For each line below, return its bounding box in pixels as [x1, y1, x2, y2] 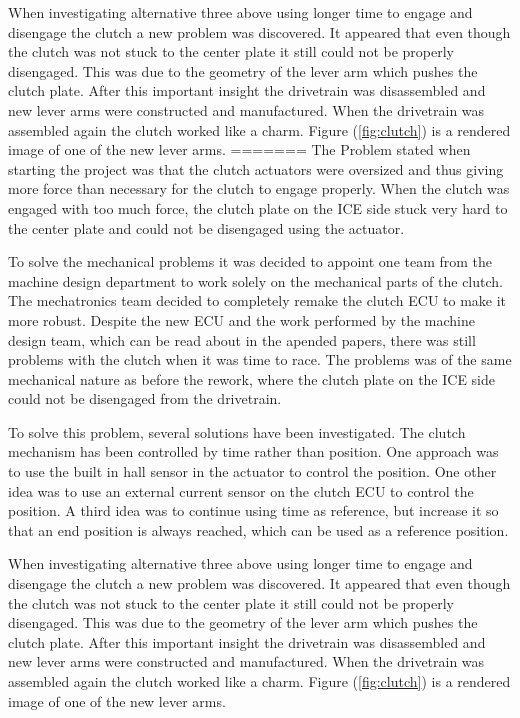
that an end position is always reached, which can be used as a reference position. [8, 519, 509, 540]
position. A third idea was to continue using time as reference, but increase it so [8, 500, 499, 521]
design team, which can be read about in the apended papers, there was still [8, 329, 476, 350]
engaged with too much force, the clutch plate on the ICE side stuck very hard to [8, 197, 508, 218]
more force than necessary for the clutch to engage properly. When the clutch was [8, 178, 510, 199]
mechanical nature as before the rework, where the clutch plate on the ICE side [8, 368, 496, 389]
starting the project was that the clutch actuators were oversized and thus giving [8, 158, 504, 179]
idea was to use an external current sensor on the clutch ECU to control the [8, 480, 474, 501]
